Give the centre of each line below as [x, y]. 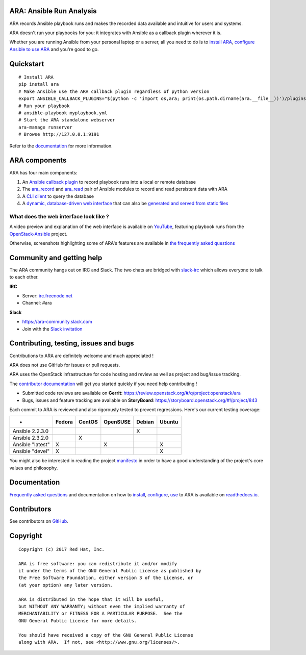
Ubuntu [169, 422]
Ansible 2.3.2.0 [31, 438]
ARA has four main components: [43, 172]
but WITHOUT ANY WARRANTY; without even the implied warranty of [102, 607]
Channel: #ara [37, 303]
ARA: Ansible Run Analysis [53, 11]
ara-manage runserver [45, 127]
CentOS [88, 422]
